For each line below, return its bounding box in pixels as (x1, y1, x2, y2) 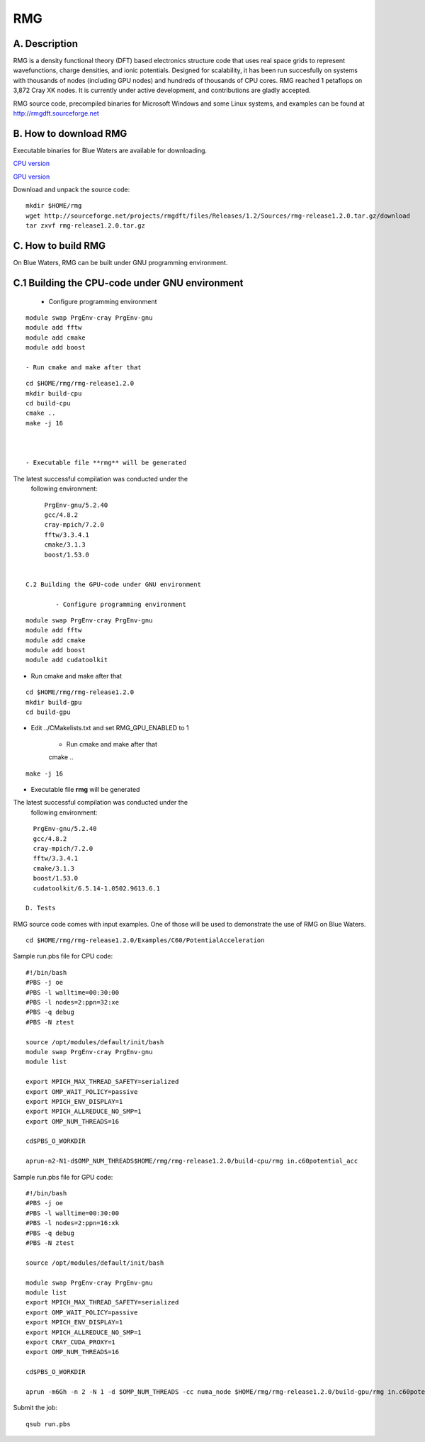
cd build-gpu (25, 708, 71, 716)
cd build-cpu (25, 399, 71, 408)
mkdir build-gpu (25, 698, 82, 706)
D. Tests (25, 904, 56, 912)
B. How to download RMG (13, 128, 127, 140)
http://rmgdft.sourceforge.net (13, 109, 99, 118)
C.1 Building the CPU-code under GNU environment (13, 276, 244, 289)
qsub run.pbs (25, 1420, 71, 1428)
